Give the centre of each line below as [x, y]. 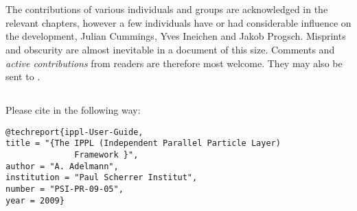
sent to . [23, 76]
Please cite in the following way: [73, 110]
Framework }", [106, 155]
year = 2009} [35, 200]
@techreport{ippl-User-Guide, [74, 132]
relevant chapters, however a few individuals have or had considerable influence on [178, 22]
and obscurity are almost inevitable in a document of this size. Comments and [170, 49]
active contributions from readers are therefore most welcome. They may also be [174, 63]
